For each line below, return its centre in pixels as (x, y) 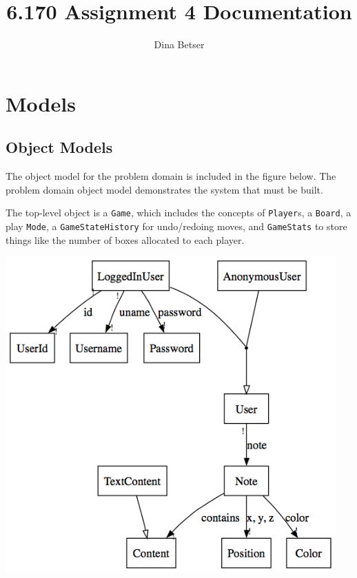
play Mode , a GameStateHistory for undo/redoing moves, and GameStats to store (176, 226)
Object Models (59, 147)
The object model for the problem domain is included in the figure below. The (171, 176)
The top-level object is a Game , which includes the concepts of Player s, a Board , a (178, 213)
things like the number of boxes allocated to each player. (125, 239)
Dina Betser (179, 44)
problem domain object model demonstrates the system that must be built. (164, 189)
